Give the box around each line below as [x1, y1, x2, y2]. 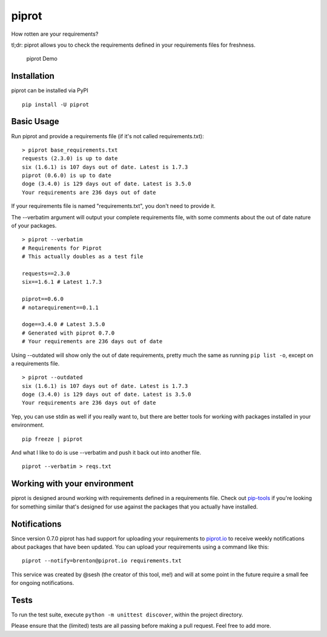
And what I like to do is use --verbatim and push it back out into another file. [11, 449, 202, 456]
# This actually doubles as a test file [22, 253, 144, 260]
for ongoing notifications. [11, 579, 74, 587]
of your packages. [11, 222, 57, 230]
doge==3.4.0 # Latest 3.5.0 [22, 321, 105, 328]
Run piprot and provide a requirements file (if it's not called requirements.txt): [11, 132, 204, 139]
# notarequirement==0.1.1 [22, 304, 99, 311]
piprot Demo [26, 55, 58, 62]
